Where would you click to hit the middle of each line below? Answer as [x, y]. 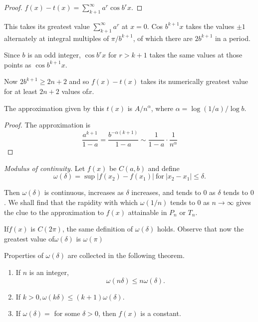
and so [79, 81]
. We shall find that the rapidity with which [71, 202]
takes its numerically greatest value [194, 81]
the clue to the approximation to [54, 212]
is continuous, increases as [84, 192]
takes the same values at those [196, 55]
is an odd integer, [54, 55]
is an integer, [49, 272]
